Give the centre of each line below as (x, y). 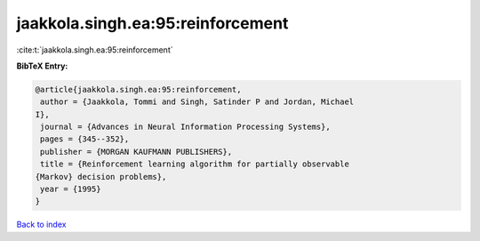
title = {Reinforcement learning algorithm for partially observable (195, 164)
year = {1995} (71, 189)
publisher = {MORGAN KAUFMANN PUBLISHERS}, (136, 152)
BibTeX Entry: (42, 66)
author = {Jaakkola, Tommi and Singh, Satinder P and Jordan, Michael (197, 102)
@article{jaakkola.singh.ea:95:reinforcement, (138, 89)
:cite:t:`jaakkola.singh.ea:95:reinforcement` (95, 50)
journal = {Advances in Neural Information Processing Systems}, (185, 127)
